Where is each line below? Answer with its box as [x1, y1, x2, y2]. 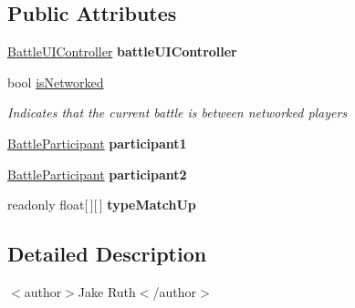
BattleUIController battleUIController [7, 42, 237, 61]
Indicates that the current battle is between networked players [7, 103, 348, 122]
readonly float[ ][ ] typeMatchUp [7, 195, 196, 214]
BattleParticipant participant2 [7, 164, 187, 183]
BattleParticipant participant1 [7, 133, 187, 152]
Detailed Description [7, 240, 207, 268]
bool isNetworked [7, 72, 104, 91]
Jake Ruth [78, 282, 136, 301]
